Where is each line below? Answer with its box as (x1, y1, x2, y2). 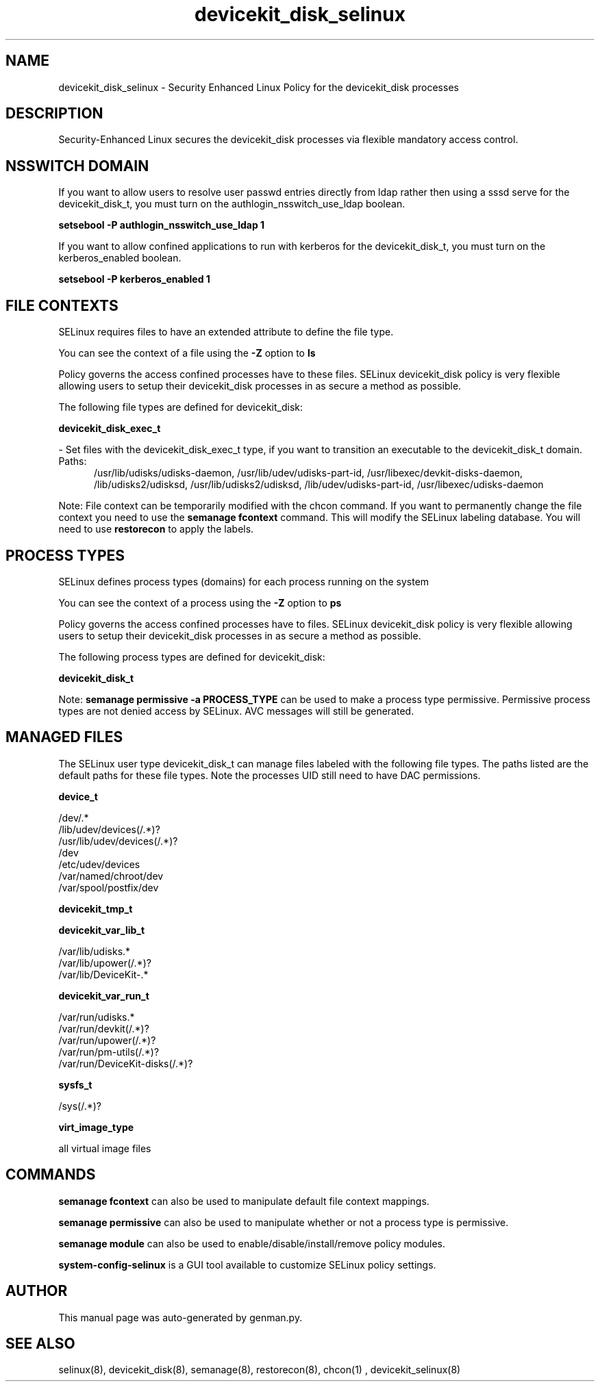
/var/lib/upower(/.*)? (58, 956, 151, 969)
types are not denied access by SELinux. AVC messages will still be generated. (58, 704, 414, 717)
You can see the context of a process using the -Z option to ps (58, 596, 342, 609)
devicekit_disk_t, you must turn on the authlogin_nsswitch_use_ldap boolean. (58, 198, 405, 210)
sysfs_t (58, 1078, 92, 1091)
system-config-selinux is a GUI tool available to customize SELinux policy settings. (58, 1258, 436, 1271)
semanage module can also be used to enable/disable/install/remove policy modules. (58, 1237, 446, 1249)
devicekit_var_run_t (58, 989, 149, 1002)
